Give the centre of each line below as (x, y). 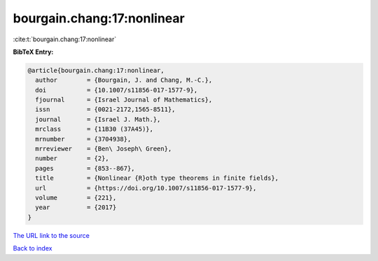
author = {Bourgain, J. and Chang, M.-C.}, (124, 80)
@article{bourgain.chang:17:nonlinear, (96, 70)
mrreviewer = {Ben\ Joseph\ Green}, (104, 149)
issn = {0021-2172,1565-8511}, (105, 110)
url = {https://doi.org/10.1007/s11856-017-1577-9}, (146, 188)
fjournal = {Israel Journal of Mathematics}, (124, 100)
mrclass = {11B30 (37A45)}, (94, 129)
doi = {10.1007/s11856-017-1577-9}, (117, 90)
